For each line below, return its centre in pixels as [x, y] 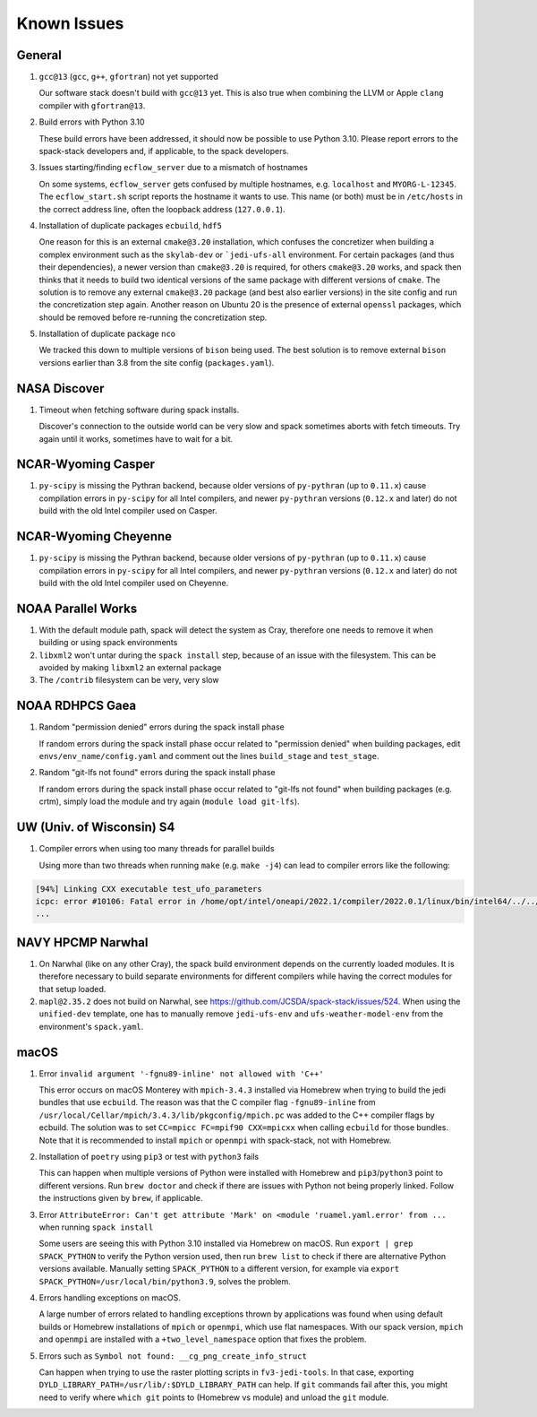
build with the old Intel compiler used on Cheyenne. [134, 583]
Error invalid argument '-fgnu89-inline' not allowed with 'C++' [181, 1073]
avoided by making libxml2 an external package [130, 668]
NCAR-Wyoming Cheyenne [94, 536]
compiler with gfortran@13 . [92, 105]
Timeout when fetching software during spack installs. [139, 410]
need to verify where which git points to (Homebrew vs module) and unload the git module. [214, 1397]
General [39, 55]
